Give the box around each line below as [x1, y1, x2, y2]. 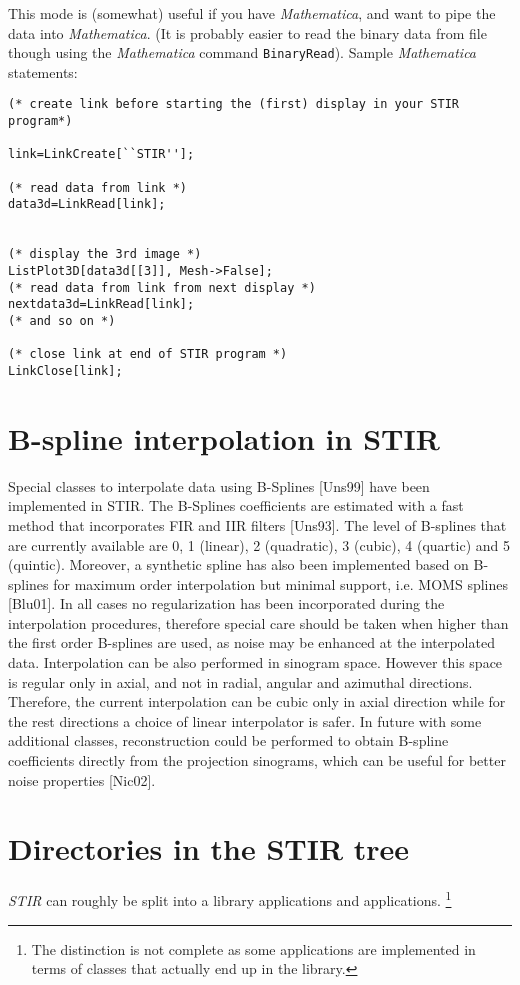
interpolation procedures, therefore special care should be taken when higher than [8, 612, 509, 633]
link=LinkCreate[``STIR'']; [8, 147, 195, 162]
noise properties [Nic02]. [8, 769, 156, 790]
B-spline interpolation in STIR [8, 417, 440, 458]
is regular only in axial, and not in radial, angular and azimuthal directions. [8, 671, 473, 692]
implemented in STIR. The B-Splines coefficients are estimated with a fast [8, 495, 464, 516]
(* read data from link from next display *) [8, 280, 316, 295]
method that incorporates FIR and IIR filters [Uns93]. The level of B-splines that [8, 514, 507, 535]
